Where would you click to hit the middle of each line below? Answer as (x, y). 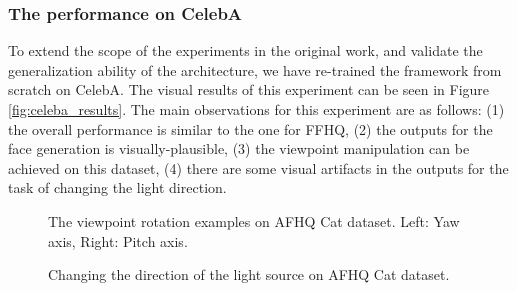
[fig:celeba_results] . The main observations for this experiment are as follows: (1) (256, 109)
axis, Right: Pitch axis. (118, 240)
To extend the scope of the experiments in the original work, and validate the (245, 50)
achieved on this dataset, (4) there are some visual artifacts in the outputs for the (258, 167)
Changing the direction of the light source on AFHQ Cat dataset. (249, 274)
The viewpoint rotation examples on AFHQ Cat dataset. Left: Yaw (254, 220)
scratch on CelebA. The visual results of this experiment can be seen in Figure (249, 89)
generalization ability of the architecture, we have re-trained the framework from (255, 69)
